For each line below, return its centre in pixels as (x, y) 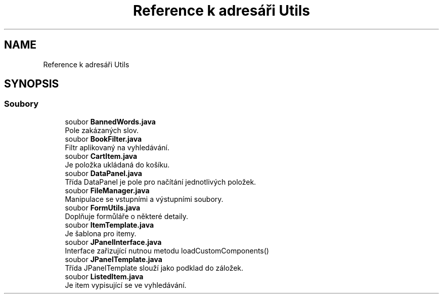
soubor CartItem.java (101, 156)
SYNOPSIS (32, 84)
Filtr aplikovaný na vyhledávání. (117, 147)
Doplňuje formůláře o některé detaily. (127, 216)
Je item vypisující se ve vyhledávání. (126, 285)
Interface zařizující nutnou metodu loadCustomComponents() (167, 250)
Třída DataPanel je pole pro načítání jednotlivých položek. (161, 182)
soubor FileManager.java (107, 190)
